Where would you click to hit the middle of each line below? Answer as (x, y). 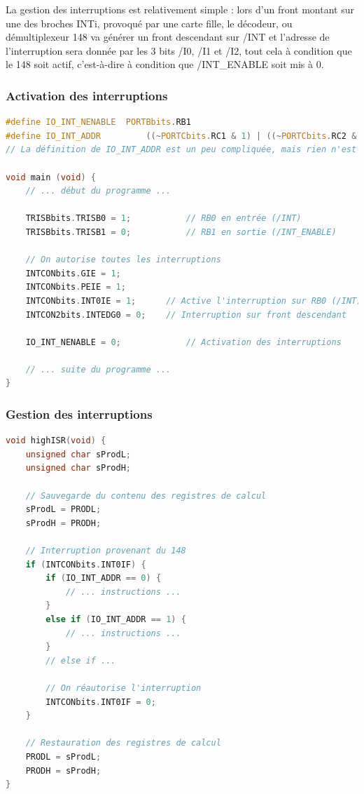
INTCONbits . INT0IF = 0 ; (101, 702)
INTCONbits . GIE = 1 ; (73, 273)
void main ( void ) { (51, 177)
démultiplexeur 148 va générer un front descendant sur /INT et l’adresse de (168, 37)
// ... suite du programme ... (98, 369)
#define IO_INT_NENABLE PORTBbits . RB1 (98, 122)
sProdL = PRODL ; (63, 510)
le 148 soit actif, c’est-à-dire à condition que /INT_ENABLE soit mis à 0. (165, 64)
